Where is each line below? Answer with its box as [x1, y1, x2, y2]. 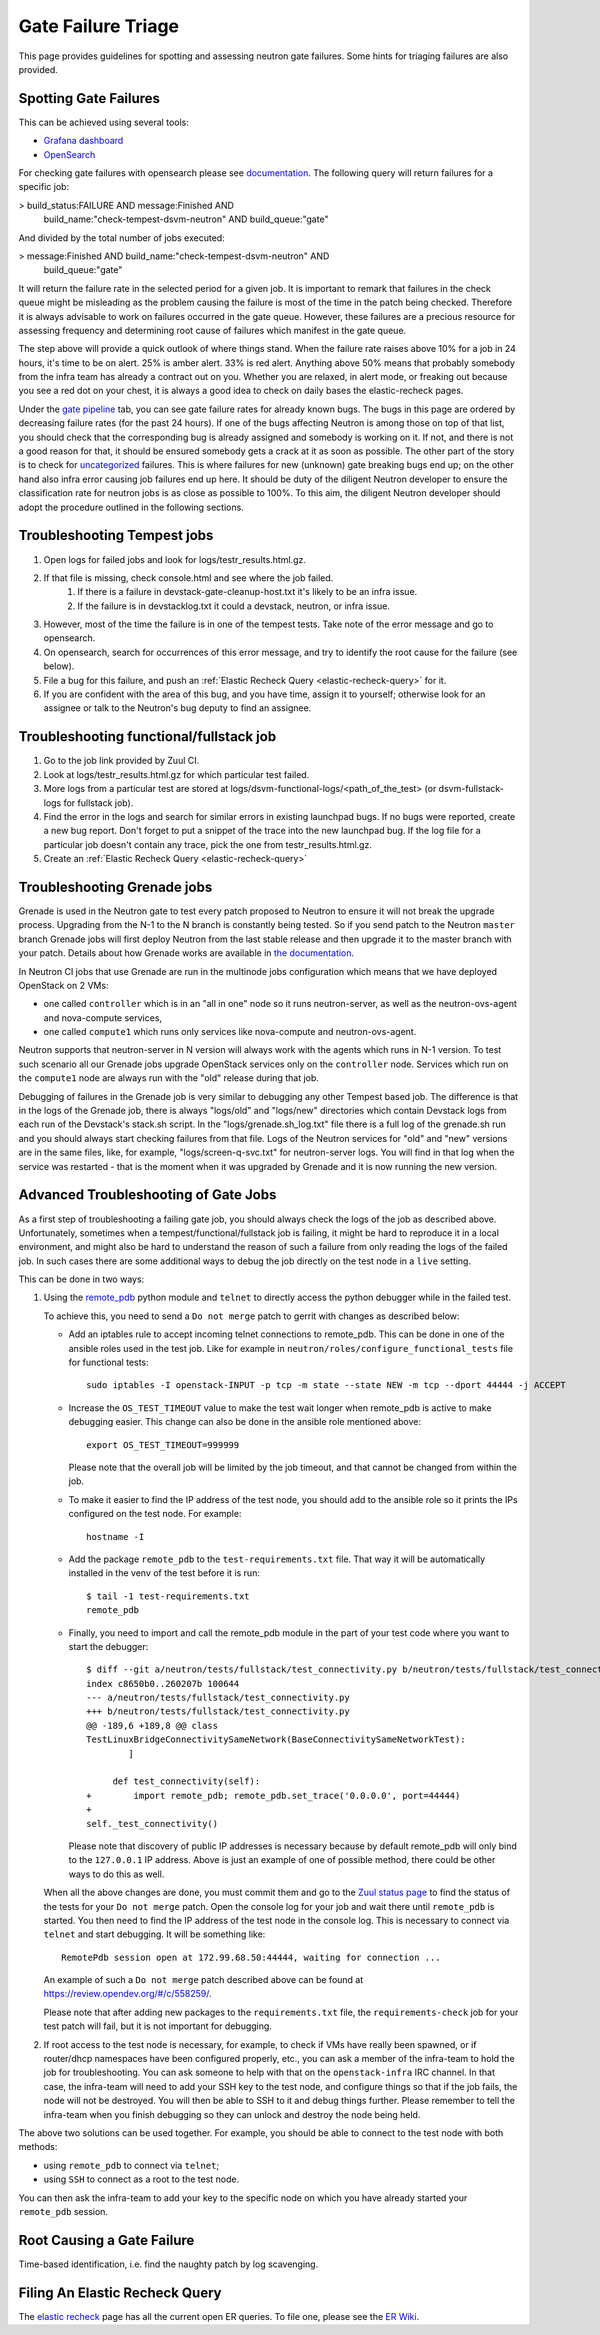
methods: [18, 2141, 58, 2153]
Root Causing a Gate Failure [18, 2231, 195, 2249]
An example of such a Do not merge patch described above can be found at [43, 1974, 364, 1986]
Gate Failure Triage [18, 15, 180, 37]
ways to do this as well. [68, 1868, 165, 1880]
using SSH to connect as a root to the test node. [43, 2173, 240, 2185]
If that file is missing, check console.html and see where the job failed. [43, 571, 334, 584]
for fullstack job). [63, 796, 134, 809]
